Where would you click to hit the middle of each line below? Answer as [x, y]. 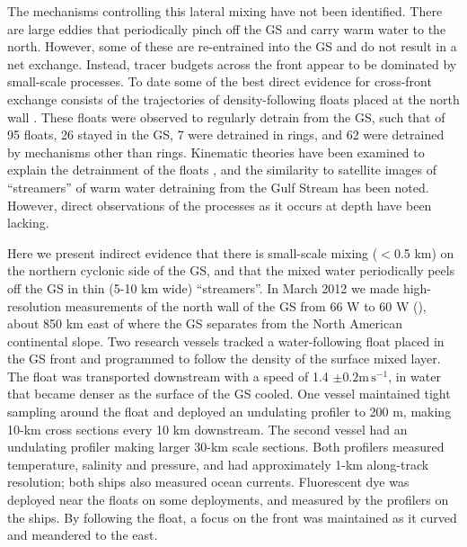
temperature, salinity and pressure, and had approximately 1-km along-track [218, 464]
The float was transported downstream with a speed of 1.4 [168, 376]
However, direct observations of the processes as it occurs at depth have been [220, 205]
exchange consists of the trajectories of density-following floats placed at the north [233, 99]
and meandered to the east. [83, 535]
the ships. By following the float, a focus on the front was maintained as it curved [232, 517]
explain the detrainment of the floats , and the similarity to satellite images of [222, 170]
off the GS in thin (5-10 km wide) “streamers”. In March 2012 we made [203, 287]
